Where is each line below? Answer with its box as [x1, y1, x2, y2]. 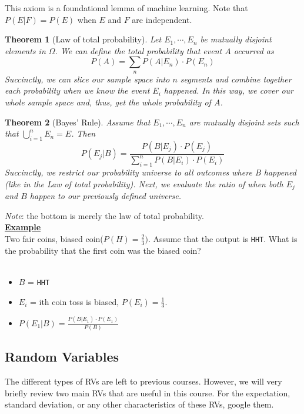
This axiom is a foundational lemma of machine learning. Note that [5, 2, 248, 14]
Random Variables [5, 347, 119, 366]
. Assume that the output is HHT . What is [148, 232, 298, 244]
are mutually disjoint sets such [189, 115, 299, 128]
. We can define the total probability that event [55, 44, 222, 57]
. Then [71, 127, 95, 140]
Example [5, 221, 41, 233]
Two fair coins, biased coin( [5, 232, 103, 244]
